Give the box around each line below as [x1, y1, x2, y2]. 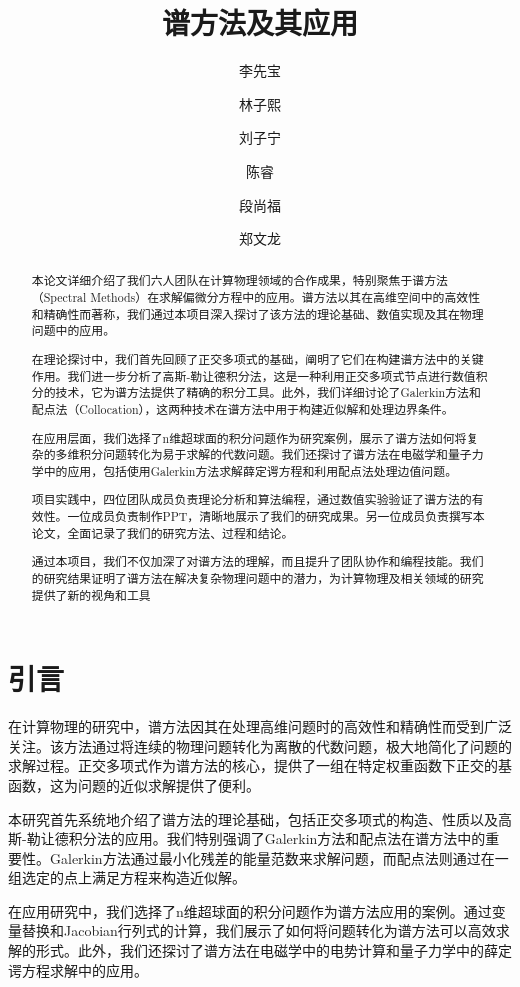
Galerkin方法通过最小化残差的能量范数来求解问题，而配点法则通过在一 [49, 847, 509, 868]
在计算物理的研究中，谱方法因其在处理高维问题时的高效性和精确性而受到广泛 [8, 716, 512, 737]
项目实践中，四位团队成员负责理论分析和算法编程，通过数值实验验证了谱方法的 [31, 491, 472, 508]
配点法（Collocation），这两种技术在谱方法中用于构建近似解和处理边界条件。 [31, 400, 454, 417]
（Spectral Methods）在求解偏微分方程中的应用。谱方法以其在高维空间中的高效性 [31, 289, 481, 306]
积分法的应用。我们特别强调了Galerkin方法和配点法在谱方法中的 [68, 828, 486, 849]
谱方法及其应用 [161, 2, 358, 43]
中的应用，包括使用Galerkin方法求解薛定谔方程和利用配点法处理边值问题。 [43, 462, 458, 479]
